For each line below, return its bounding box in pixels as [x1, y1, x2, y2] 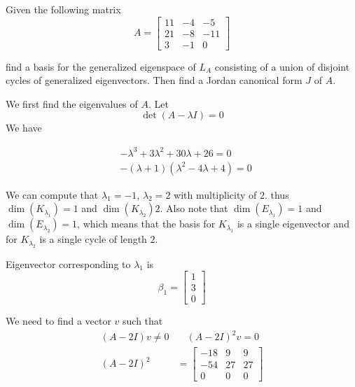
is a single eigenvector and [237, 216, 349, 231]
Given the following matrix [6, 2, 121, 16]
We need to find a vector [6, 314, 111, 328]
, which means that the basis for [77, 216, 216, 231]
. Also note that [160, 201, 228, 216]
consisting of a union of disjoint [214, 59, 350, 73]
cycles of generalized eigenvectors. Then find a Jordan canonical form [6, 73, 302, 87]
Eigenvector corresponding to [6, 256, 131, 271]
